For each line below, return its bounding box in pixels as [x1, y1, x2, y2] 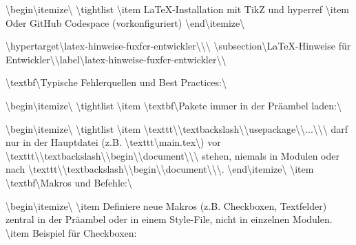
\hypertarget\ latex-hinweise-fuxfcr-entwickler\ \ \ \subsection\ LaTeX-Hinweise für [6, 39, 351, 53]
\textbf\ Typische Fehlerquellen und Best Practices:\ [6, 75, 227, 89]
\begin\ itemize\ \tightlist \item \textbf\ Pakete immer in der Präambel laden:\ [6, 98, 342, 112]
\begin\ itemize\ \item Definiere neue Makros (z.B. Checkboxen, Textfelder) [6, 198, 327, 213]
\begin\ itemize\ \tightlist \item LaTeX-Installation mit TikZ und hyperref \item [6, 2, 350, 16]
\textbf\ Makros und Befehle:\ [6, 175, 132, 189]
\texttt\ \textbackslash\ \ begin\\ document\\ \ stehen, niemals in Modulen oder [6, 148, 339, 162]
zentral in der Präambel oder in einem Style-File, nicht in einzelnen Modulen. [6, 212, 333, 226]
